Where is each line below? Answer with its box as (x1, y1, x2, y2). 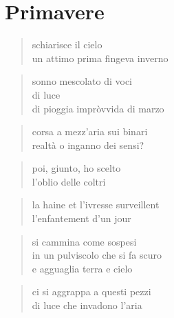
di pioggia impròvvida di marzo (32, 101, 164, 115)
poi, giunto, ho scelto (32, 161, 121, 175)
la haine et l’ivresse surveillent (32, 197, 160, 212)
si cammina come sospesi (32, 234, 137, 248)
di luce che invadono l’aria (32, 298, 142, 312)
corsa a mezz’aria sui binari (32, 124, 148, 139)
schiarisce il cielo (32, 37, 102, 52)
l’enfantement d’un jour (32, 211, 131, 226)
